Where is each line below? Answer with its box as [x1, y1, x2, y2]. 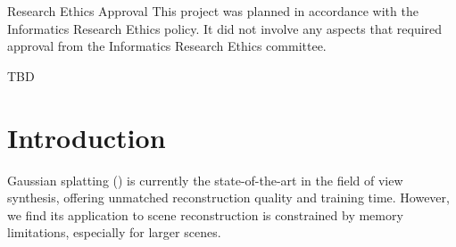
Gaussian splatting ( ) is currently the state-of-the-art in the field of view [7, 170, 403, 189]
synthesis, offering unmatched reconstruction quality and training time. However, [7, 188, 450, 207]
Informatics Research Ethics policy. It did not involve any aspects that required [7, 19, 443, 37]
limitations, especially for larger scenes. [7, 223, 221, 242]
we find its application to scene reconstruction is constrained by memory [7, 205, 403, 224]
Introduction [7, 119, 166, 155]
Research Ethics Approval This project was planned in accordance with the [7, 2, 419, 20]
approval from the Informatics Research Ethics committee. [7, 37, 327, 55]
